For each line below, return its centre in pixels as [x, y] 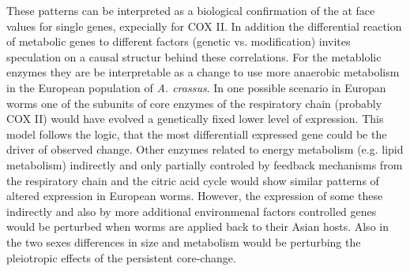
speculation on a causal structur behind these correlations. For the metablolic [194, 56]
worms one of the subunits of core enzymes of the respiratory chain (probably [194, 103]
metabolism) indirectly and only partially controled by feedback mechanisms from [205, 164]
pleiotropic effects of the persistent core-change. [121, 257]
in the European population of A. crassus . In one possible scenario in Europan [196, 87]
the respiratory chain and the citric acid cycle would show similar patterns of [193, 180]
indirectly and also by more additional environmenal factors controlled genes [192, 211]
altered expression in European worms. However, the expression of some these [195, 196]
